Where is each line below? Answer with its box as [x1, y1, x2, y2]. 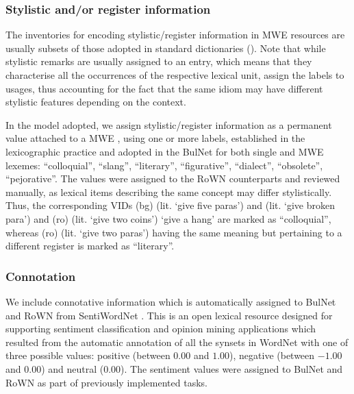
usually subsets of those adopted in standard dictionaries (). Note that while [5, 40, 326, 55]
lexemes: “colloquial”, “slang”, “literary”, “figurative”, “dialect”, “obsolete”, [5, 158, 323, 172]
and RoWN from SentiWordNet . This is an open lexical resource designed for [5, 308, 333, 322]
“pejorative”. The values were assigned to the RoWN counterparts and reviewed [5, 171, 340, 186]
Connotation [5, 267, 76, 284]
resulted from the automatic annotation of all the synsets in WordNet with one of [5, 334, 349, 349]
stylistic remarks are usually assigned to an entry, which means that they [5, 54, 312, 69]
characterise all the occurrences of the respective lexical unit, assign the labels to [5, 68, 344, 82]
